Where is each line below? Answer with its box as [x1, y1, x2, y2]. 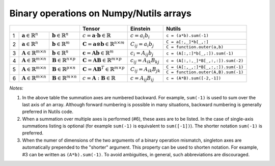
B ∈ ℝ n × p [51, 56, 76, 64]
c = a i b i [130, 32, 150, 40]
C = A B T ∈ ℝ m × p [82, 65, 125, 73]
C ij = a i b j [130, 41, 154, 48]
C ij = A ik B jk [130, 66, 160, 74]
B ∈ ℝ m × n [51, 74, 77, 81]
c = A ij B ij [130, 74, 154, 82]
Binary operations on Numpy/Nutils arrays [9, 8, 192, 19]
